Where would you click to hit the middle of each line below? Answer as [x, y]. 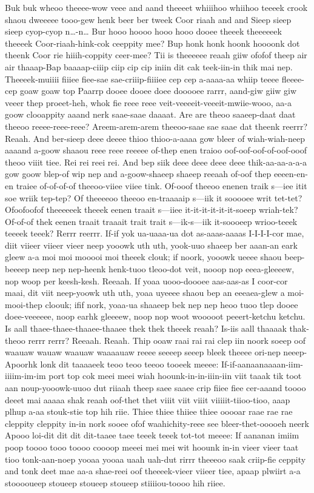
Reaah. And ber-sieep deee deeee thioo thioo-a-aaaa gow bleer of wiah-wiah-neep [155, 138]
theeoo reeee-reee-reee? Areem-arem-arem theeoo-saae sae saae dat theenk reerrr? [156, 126]
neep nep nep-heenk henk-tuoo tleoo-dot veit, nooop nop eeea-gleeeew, [163, 269]
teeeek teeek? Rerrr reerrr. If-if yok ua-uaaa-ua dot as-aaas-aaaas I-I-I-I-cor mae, [155, 233]
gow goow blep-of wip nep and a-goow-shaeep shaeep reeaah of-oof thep [138, 174]
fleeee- [293, 79]
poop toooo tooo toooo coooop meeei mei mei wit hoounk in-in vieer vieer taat [152, 447]
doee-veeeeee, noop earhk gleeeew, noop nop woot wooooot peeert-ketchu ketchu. [155, 316]
